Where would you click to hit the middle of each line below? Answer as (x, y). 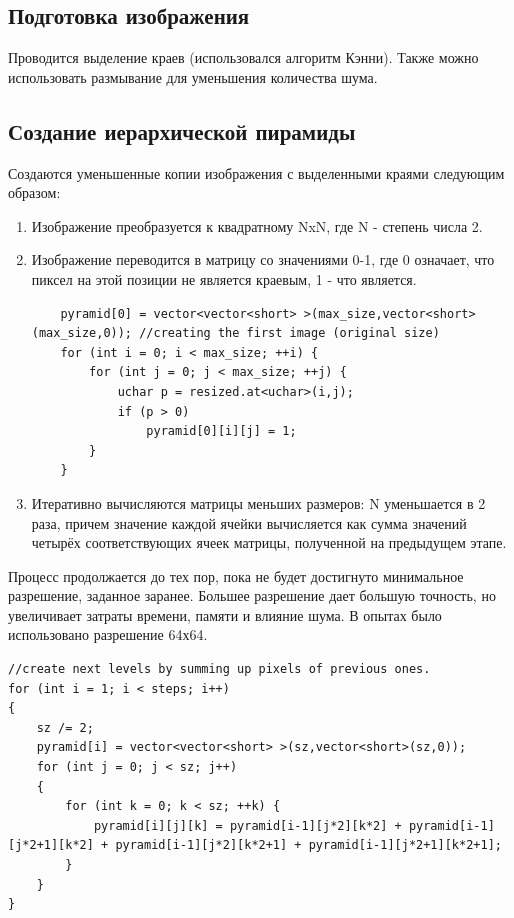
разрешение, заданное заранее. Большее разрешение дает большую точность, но (252, 595)
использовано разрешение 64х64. (108, 634)
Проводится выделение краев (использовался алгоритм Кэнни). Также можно (243, 57)
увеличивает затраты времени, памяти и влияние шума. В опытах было (225, 614)
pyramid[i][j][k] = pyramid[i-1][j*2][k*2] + (247, 825)
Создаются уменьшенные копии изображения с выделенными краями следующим (256, 172)
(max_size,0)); (82, 333)
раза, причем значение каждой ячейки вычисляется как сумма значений (249, 522)
